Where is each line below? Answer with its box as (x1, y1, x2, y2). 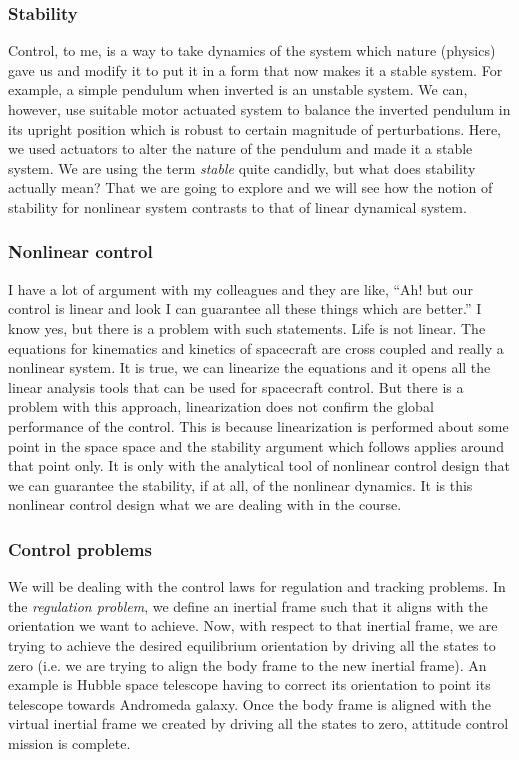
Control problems (8, 536, 152, 561)
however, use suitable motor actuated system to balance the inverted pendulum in (8, 99, 511, 119)
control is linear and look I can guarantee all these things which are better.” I (8, 298, 482, 319)
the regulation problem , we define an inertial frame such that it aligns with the (8, 595, 488, 616)
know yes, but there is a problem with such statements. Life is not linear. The (8, 317, 486, 338)
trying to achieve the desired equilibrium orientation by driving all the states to (8, 634, 496, 655)
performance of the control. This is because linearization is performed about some (8, 415, 509, 436)
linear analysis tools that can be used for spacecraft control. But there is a (8, 376, 464, 397)
